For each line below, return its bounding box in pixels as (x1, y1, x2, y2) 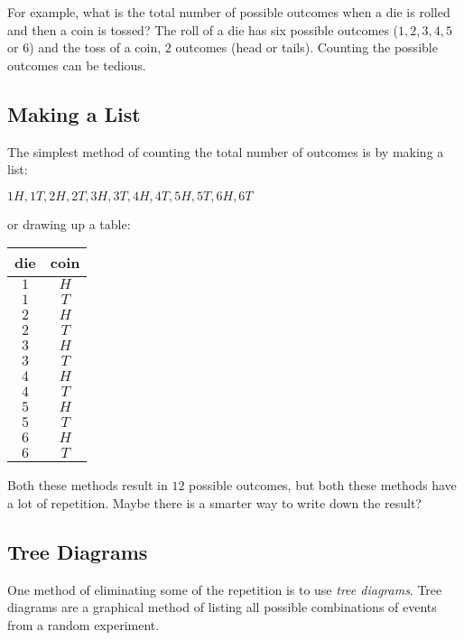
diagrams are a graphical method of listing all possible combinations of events (7, 598, 437, 617)
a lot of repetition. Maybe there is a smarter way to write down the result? (7, 493, 422, 512)
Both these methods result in (7, 476, 168, 495)
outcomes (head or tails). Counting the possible (175, 38, 438, 57)
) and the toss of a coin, (29, 38, 162, 57)
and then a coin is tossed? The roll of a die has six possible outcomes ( (7, 20, 399, 39)
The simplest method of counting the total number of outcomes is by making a (7, 142, 444, 161)
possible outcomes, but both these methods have (189, 476, 457, 495)
